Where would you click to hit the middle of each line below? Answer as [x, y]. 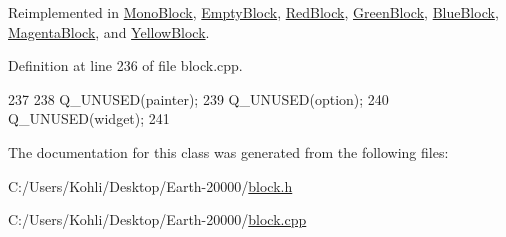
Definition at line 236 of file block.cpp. [125, 65]
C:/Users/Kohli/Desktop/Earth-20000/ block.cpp [157, 219]
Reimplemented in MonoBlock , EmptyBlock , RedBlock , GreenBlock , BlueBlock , [253, 12]
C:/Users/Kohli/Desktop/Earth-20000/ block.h [150, 185]
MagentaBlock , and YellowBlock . [109, 31]
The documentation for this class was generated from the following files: [228, 151]
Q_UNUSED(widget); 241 [89, 118]
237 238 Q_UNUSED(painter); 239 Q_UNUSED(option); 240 [198, 98]
